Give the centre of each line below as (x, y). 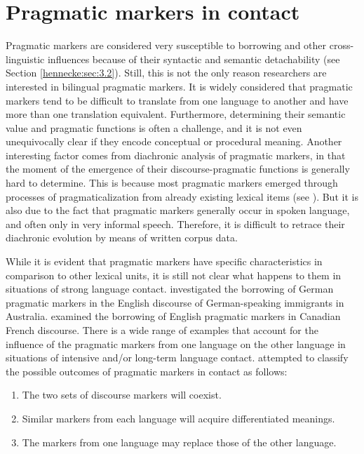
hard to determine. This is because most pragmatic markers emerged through (172, 183)
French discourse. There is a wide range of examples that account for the (162, 330)
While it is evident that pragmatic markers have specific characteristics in (164, 261)
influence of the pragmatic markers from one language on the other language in (176, 343)
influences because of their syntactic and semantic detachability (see (194, 59)
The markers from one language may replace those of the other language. (179, 442)
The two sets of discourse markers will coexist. (122, 395)
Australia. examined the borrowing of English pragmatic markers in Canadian (173, 316)
